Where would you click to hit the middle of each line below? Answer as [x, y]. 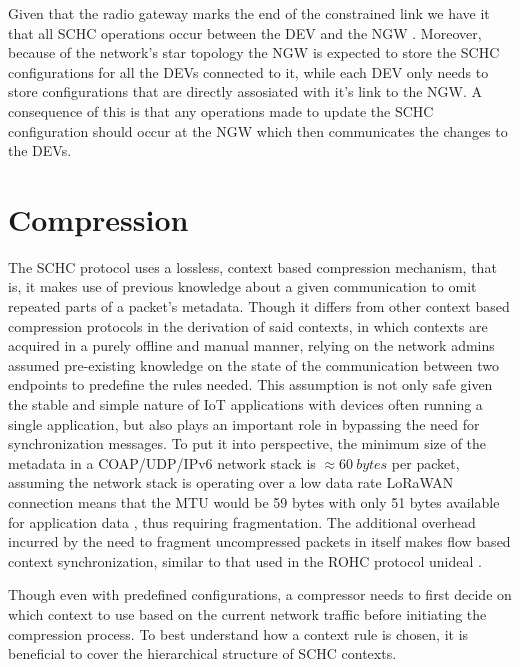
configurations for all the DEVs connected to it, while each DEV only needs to [248, 71]
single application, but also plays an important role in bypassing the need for [244, 423]
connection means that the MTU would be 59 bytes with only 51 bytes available [254, 502]
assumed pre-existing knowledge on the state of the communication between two [254, 364]
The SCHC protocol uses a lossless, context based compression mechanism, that [252, 266]
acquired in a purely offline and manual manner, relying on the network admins [251, 345]
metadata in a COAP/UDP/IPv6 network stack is [162, 462]
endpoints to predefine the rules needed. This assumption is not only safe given [250, 384]
